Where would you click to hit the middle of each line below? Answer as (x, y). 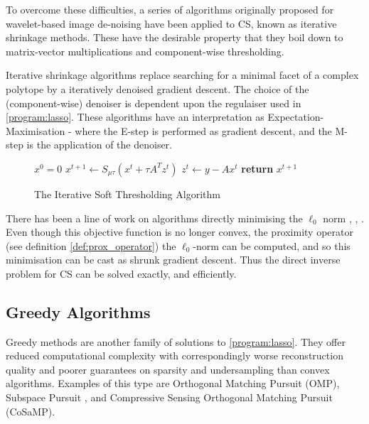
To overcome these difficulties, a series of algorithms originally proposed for (170, 9)
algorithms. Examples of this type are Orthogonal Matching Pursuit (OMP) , (173, 383)
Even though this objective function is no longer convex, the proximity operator (180, 232)
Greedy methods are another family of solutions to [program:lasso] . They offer (176, 341)
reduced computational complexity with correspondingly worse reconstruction (175, 355)
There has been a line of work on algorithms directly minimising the (154, 218)
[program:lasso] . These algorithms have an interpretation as (135, 117)
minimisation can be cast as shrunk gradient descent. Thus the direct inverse (173, 260)
